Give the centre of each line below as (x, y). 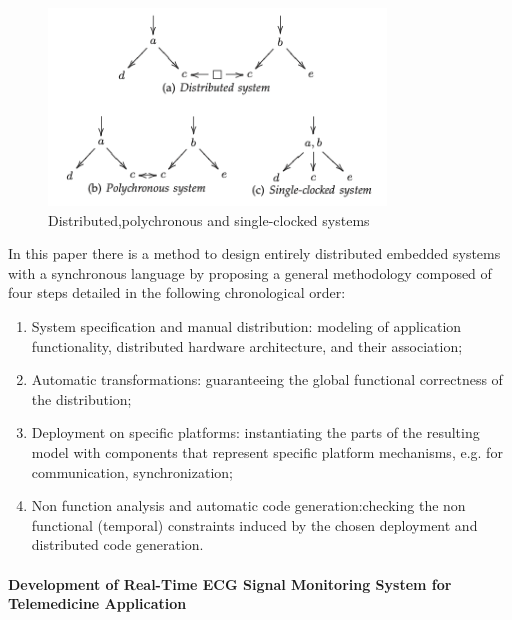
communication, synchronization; (132, 471)
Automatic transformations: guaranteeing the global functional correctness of (267, 379)
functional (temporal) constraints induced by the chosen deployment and (254, 524)
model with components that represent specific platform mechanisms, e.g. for (267, 451)
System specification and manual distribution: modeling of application (246, 325)
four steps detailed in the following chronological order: (177, 292)
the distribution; (81, 398)
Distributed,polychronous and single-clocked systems (209, 219)
